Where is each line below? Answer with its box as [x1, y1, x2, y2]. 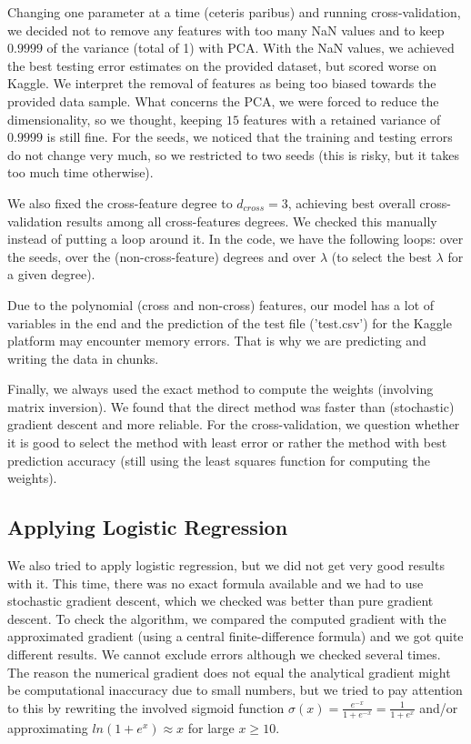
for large [187, 718, 235, 737]
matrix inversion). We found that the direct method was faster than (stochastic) [7, 397, 455, 416]
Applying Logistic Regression [7, 513, 288, 541]
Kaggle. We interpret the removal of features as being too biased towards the [7, 74, 436, 93]
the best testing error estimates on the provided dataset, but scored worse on [7, 55, 437, 75]
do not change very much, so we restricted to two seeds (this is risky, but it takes [7, 145, 459, 164]
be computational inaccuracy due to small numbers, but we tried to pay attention [7, 680, 463, 699]
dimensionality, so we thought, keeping [7, 109, 223, 128]
